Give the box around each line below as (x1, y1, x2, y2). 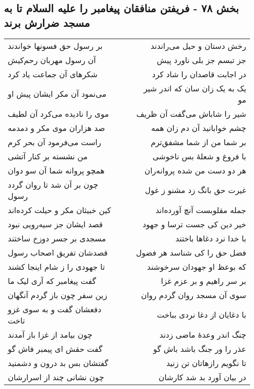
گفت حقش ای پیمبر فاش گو (8, 343, 103, 354)
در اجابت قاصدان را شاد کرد (152, 68, 246, 80)
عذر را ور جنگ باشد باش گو (153, 343, 246, 354)
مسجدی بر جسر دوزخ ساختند (8, 232, 106, 244)
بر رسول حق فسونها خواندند (8, 40, 103, 51)
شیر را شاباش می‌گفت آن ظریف (136, 108, 246, 119)
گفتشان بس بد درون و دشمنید (8, 357, 108, 368)
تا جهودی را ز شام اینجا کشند (8, 260, 105, 272)
